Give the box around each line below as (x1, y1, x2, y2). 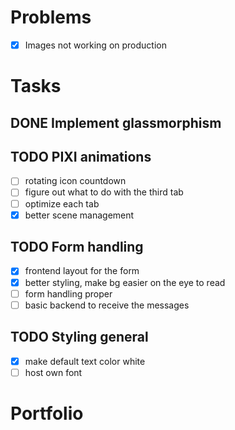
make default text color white (24, 355, 146, 367)
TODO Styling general (10, 329, 149, 346)
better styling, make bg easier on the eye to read (24, 276, 226, 288)
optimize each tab (24, 197, 100, 210)
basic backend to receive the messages (24, 299, 190, 311)
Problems (10, 6, 92, 29)
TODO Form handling (10, 239, 144, 256)
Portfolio (10, 402, 84, 425)
